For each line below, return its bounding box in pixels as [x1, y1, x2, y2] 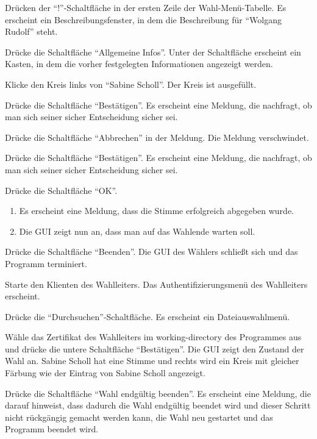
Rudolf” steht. [5, 25, 58, 38]
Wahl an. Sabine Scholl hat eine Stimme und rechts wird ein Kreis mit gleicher [5, 354, 299, 367]
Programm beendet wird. [5, 423, 99, 435]
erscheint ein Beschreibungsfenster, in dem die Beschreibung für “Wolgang [5, 13, 282, 26]
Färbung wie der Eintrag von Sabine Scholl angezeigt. [5, 366, 205, 379]
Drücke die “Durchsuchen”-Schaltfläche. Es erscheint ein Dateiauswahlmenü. [5, 310, 290, 323]
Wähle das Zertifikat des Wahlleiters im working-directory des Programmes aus [5, 330, 302, 343]
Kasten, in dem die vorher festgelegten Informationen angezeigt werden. [5, 57, 273, 70]
